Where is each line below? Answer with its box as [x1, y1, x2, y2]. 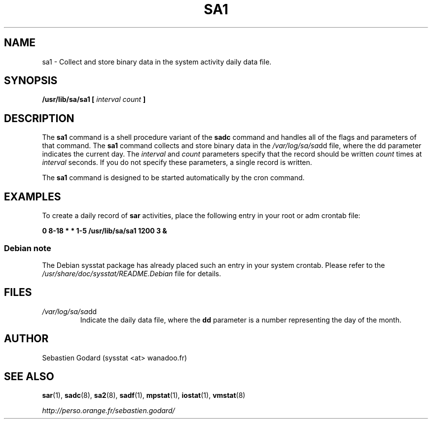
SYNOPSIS [4, 74, 58, 87]
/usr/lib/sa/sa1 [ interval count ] [42, 95, 146, 104]
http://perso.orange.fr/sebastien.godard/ [42, 406, 175, 415]
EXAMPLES [4, 190, 61, 203]
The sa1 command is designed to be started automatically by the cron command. [42, 173, 305, 182]
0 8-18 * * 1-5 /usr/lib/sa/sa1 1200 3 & [42, 227, 167, 235]
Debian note [4, 243, 51, 253]
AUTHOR [4, 332, 49, 345]
